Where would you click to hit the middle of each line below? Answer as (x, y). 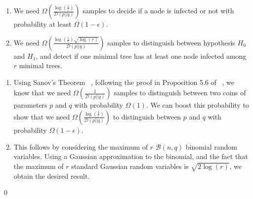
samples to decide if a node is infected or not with (158, 10)
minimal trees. (41, 65)
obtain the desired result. (52, 176)
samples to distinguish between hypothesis (171, 42)
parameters (30, 105)
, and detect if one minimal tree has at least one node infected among (141, 56)
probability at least (42, 24)
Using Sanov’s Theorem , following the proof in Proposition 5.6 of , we (124, 82)
